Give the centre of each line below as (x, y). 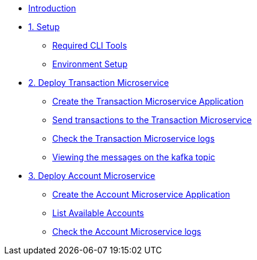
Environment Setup (90, 64)
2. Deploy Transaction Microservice (99, 83)
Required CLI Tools (90, 45)
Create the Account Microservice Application (141, 194)
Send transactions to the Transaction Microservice (152, 120)
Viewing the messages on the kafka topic (134, 157)
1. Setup (44, 27)
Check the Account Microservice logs (127, 231)
